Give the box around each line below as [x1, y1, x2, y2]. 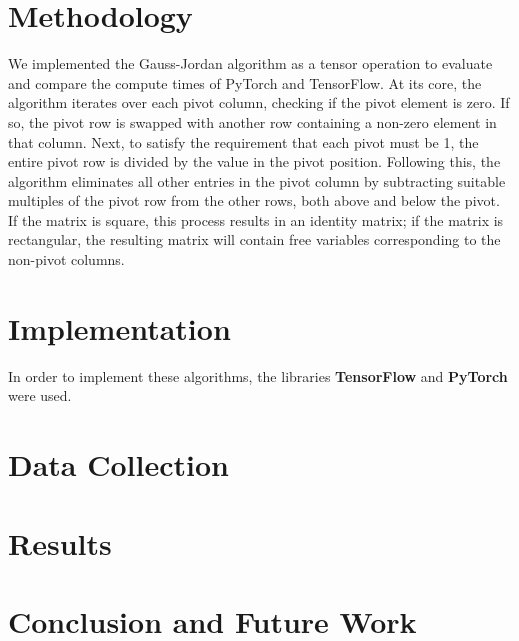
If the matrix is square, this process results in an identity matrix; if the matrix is [8, 209, 504, 230]
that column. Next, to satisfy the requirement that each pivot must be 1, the [8, 131, 479, 152]
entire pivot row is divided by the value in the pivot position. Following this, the [8, 151, 501, 172]
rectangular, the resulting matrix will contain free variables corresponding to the [8, 229, 501, 250]
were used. [8, 385, 72, 406]
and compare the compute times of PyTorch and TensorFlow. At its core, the [8, 72, 482, 93]
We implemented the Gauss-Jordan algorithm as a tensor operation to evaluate [8, 53, 493, 74]
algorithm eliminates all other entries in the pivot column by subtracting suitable [8, 170, 506, 191]
